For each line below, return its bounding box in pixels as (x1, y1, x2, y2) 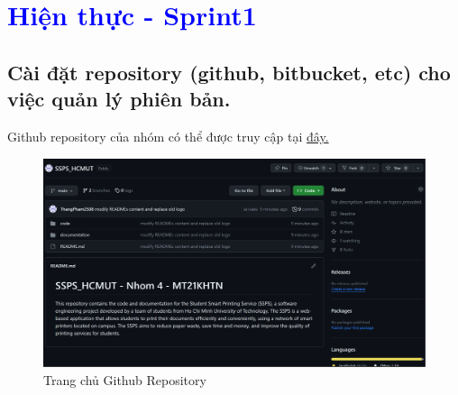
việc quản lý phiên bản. (7, 85, 231, 113)
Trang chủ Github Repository (43, 370, 206, 389)
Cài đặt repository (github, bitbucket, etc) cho (7, 58, 451, 86)
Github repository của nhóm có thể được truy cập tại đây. (7, 126, 329, 145)
